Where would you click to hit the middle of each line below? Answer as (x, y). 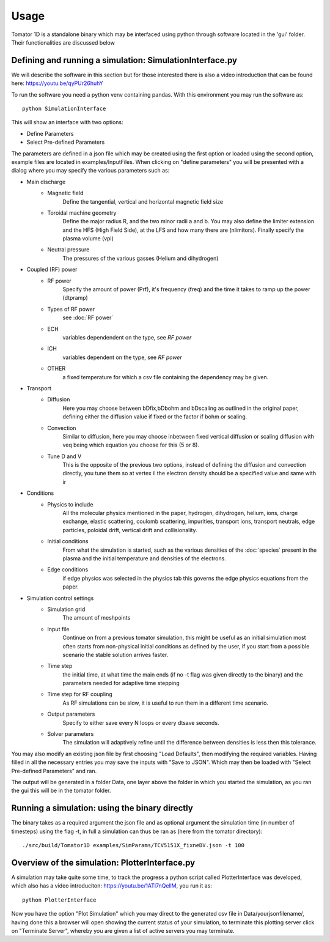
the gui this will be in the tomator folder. (61, 791)
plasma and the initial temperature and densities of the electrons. (144, 558)
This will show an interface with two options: (67, 122)
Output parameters (71, 714)
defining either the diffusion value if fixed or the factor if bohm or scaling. (155, 417)
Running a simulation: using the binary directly (102, 808)
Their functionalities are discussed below (63, 42)
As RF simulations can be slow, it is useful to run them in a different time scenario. (166, 703)
